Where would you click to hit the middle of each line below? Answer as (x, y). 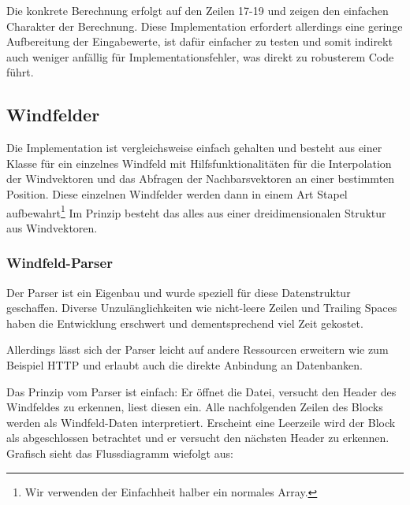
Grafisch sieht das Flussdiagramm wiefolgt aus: (120, 453)
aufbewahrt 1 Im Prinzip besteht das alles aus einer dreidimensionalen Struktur (196, 211)
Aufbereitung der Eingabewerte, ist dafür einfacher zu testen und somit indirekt (199, 41)
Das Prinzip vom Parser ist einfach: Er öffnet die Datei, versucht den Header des (201, 391)
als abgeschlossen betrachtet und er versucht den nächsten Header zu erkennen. (198, 438)
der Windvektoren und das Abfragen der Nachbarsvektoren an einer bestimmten (201, 178)
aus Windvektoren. (52, 227)
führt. (20, 72)
